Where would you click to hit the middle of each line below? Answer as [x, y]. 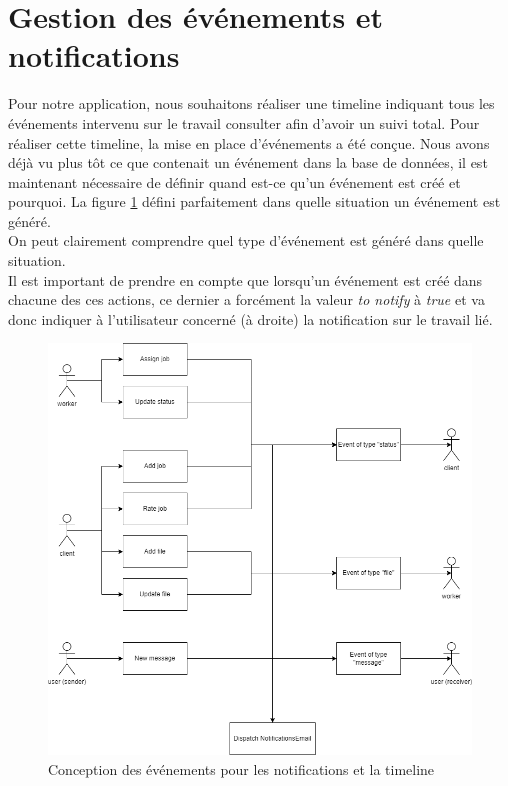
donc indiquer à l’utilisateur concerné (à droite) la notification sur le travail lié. [250, 318]
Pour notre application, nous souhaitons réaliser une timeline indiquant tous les [251, 103]
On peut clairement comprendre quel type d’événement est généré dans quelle [246, 240]
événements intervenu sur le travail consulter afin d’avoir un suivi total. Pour [244, 122]
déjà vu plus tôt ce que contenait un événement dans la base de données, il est [248, 162]
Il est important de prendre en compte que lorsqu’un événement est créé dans [245, 279]
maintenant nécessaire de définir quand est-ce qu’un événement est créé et [234, 181]
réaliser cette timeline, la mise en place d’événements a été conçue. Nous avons [249, 142]
